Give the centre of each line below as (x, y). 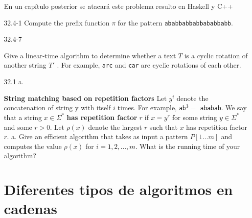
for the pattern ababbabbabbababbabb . (175, 22)
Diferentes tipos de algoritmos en (118, 189)
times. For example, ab (152, 108)
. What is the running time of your (187, 146)
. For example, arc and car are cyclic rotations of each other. (149, 65)
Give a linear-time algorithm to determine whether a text (90, 55)
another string (25, 65)
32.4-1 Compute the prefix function (57, 22)
